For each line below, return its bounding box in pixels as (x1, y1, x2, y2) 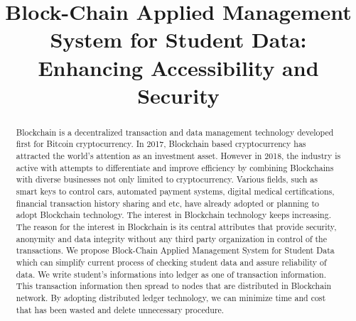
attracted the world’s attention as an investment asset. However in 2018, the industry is (16, 150, 341, 162)
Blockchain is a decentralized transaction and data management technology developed (16, 126, 334, 138)
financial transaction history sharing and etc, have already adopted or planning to (16, 197, 319, 209)
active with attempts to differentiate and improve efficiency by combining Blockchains (16, 161, 334, 173)
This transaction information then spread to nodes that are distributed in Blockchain (16, 280, 332, 292)
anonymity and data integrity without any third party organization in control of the (16, 232, 328, 244)
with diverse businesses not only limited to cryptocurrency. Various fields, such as (16, 173, 318, 185)
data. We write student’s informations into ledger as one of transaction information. (16, 268, 326, 280)
